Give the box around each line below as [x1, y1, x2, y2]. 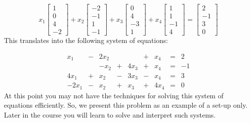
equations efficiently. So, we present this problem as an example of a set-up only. [4, 100, 248, 110]
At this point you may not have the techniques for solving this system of [4, 90, 224, 100]
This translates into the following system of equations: [4, 35, 168, 45]
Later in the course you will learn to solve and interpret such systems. [4, 109, 216, 120]
